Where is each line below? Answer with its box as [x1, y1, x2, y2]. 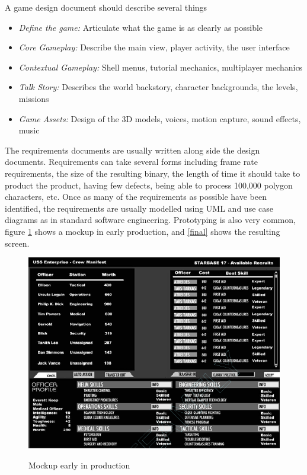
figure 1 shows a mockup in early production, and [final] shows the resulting [5, 225, 280, 237]
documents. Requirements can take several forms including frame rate [5, 155, 258, 168]
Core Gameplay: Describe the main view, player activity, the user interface [18, 41, 290, 53]
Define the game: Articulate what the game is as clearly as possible [18, 21, 263, 33]
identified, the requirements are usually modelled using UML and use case [5, 202, 273, 214]
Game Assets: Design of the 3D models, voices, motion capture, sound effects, [18, 112, 301, 125]
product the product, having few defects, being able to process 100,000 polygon [5, 178, 293, 191]
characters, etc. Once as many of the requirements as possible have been [5, 190, 267, 203]
